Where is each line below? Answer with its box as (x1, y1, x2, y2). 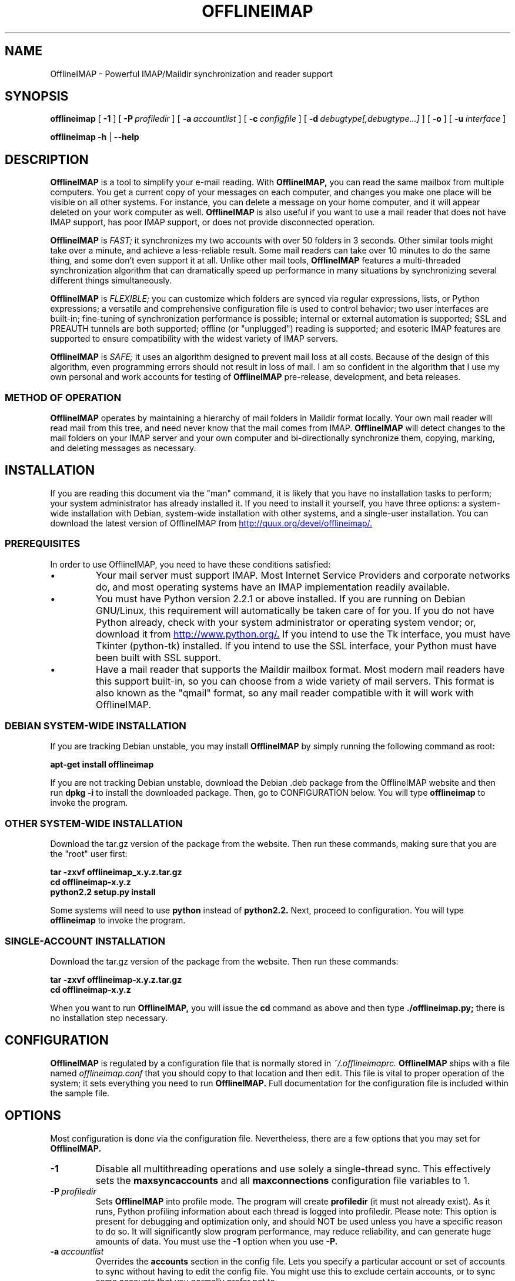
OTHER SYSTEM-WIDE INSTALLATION (5, 817, 183, 829)
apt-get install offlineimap (50, 759, 154, 770)
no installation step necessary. (50, 1012, 168, 1023)
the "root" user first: (50, 849, 128, 859)
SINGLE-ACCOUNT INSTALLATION (5, 935, 166, 947)
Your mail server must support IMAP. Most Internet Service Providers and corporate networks (96, 569, 510, 581)
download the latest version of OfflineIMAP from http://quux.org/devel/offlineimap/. (50, 518, 372, 528)
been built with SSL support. (96, 651, 221, 663)
